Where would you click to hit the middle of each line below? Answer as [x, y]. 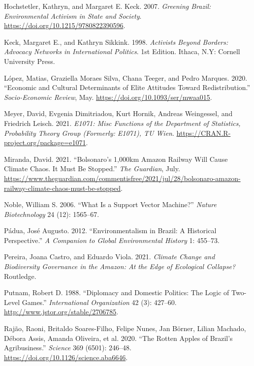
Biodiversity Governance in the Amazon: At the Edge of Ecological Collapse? [120, 266]
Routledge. [20, 276]
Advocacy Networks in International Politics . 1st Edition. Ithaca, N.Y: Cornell [122, 51]
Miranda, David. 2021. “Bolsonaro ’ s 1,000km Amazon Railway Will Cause [116, 159]
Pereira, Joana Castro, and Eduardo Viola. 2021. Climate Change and [110, 257]
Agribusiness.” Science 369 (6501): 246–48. [68, 348]
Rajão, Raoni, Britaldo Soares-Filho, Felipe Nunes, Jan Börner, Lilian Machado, [125, 328]
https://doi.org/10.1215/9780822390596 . [65, 25]
